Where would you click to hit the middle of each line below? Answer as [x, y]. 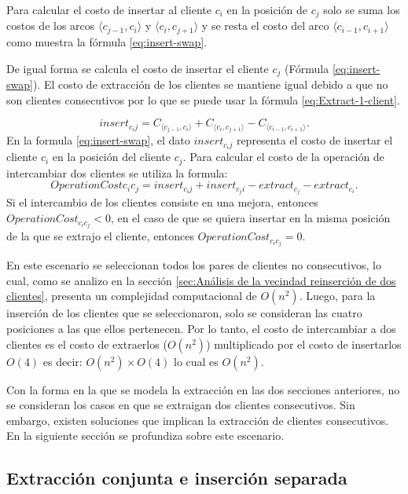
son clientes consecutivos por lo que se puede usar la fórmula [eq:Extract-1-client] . [203, 99]
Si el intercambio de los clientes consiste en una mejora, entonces [162, 202]
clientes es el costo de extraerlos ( [87, 344]
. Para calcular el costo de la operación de [283, 157]
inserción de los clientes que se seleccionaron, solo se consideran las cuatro [184, 313]
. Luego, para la [337, 296]
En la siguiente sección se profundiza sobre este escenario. [145, 435]
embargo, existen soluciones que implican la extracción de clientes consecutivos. [198, 420]
